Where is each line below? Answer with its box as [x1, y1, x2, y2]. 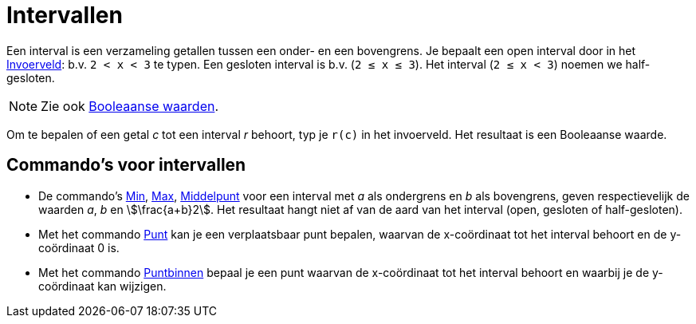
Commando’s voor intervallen [6, 155, 246, 176]
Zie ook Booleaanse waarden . [41, 97, 219, 114]
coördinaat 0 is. [38, 240, 120, 255]
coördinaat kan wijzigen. [38, 279, 167, 293]
